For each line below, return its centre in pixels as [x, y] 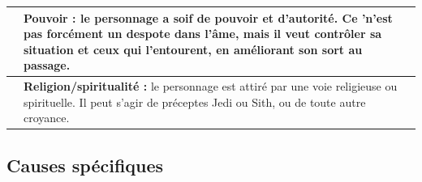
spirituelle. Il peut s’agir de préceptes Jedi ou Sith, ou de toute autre [195, 102]
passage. [47, 65]
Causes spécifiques [85, 165]
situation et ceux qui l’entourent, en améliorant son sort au [193, 49]
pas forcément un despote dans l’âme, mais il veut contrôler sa [203, 34]
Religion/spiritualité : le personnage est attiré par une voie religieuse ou [211, 86]
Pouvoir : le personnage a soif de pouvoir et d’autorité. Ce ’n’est [208, 17]
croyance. [47, 118]
